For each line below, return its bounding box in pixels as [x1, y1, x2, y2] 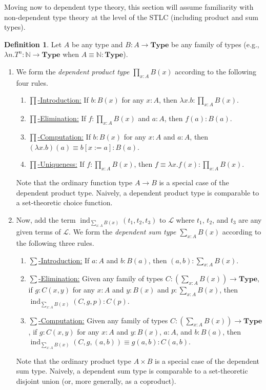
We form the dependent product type [16, 66, 130, 76]
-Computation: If [37, 131, 91, 142]
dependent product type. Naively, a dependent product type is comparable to [16, 187, 259, 198]
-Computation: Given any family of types [38, 315, 168, 325]
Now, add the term [16, 214, 76, 225]
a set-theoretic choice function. [16, 197, 113, 208]
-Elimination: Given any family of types [38, 273, 163, 284]
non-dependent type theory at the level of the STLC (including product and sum [4, 11, 258, 22]
